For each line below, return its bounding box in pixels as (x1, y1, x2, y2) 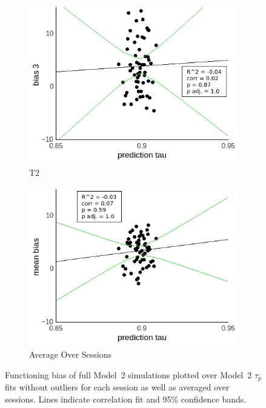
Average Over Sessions (29, 348, 112, 361)
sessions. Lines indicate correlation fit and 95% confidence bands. (5, 392, 247, 405)
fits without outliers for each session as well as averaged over (5, 381, 230, 393)
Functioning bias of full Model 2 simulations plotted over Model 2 (5, 368, 252, 381)
